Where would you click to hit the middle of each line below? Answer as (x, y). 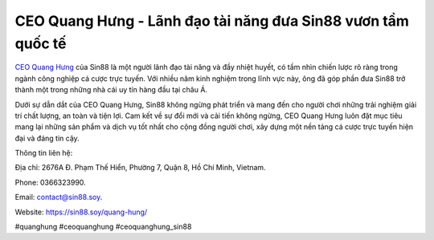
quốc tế (41, 43)
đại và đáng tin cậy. (47, 138)
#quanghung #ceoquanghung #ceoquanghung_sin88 (103, 227)
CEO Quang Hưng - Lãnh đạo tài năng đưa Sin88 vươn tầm (212, 21)
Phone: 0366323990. (50, 182)
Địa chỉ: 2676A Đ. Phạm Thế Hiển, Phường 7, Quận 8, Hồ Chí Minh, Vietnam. (140, 168)
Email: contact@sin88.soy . (59, 197)
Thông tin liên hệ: (44, 153)
